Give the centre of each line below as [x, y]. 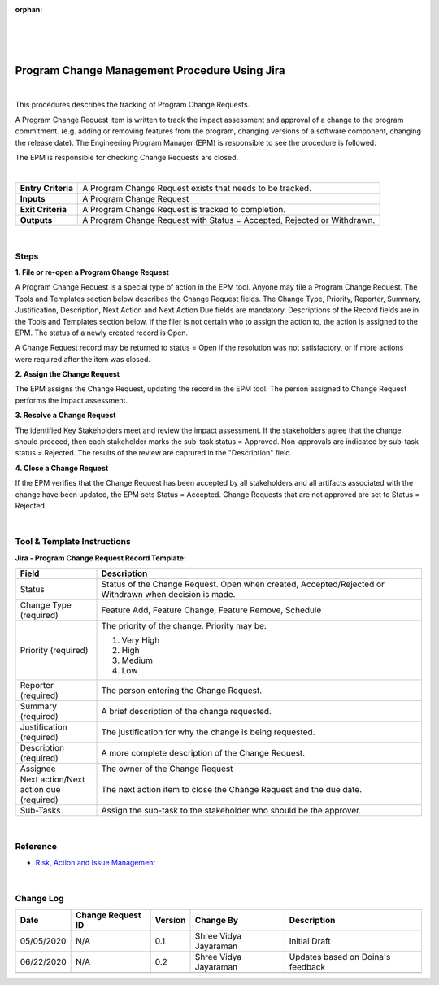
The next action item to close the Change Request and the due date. [232, 789]
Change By [217, 920]
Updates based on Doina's [340, 957]
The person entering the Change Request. [182, 690]
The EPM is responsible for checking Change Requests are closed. [127, 158]
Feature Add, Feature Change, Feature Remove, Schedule [211, 610]
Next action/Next [52, 779]
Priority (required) [54, 650]
